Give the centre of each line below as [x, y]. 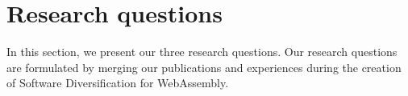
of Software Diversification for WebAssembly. [118, 83]
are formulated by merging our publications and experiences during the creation [204, 67]
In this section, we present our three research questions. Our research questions [202, 52]
